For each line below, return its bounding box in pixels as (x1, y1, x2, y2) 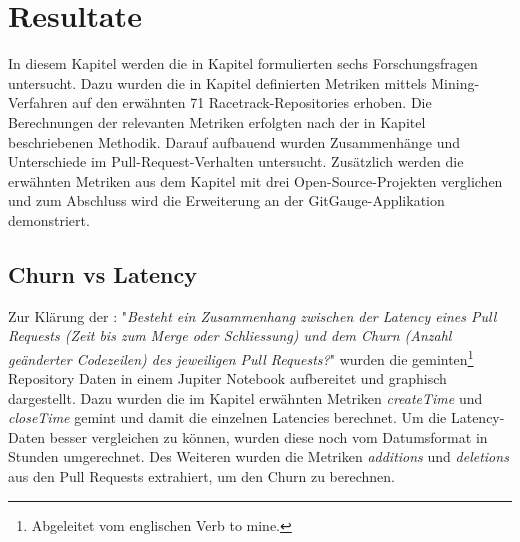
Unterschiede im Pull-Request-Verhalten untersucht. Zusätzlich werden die (8, 151, 464, 172)
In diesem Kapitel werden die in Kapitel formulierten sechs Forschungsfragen (8, 53, 478, 74)
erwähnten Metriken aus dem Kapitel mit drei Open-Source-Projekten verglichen (8, 170, 503, 191)
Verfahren (8, 92, 68, 113)
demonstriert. (8, 209, 90, 230)
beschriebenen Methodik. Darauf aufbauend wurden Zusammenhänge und (8, 131, 461, 152)
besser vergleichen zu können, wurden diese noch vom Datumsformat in (49, 426, 488, 447)
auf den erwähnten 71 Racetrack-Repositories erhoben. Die (72, 92, 432, 113)
